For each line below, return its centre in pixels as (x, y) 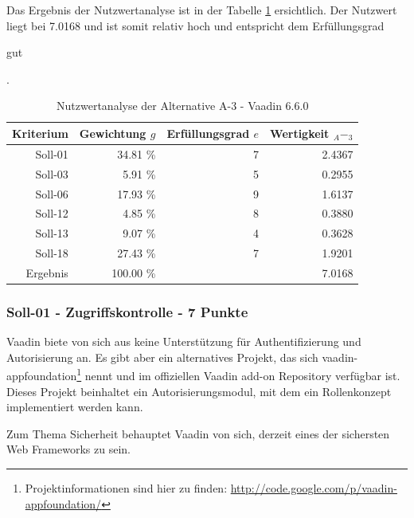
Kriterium (40, 133)
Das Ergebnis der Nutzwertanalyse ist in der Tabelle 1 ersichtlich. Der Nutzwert (202, 10)
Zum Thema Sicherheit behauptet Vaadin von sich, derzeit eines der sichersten (198, 433)
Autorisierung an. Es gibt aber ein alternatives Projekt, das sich (162, 357)
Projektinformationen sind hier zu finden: (126, 488)
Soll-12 (52, 213)
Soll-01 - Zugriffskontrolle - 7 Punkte (127, 311)
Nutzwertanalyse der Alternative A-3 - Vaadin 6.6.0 (183, 106)
